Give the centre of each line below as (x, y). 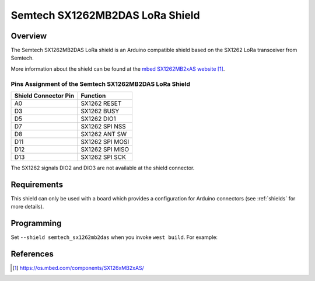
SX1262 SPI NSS (104, 126)
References (32, 254)
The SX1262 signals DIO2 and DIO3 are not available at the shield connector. (103, 168)
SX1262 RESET (101, 103)
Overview (29, 36)
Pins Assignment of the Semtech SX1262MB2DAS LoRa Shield (101, 84)
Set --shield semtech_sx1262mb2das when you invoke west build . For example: (114, 237)
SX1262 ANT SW (104, 134)
